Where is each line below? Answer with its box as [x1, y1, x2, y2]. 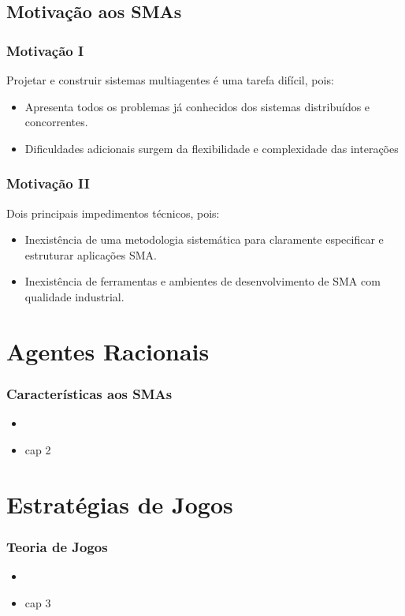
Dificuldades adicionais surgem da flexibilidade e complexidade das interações [24, 140, 399, 156]
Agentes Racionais [6, 334, 210, 367]
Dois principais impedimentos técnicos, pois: [6, 204, 220, 221]
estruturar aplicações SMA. [24, 246, 157, 263]
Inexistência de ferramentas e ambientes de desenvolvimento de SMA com [24, 273, 381, 289]
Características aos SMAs [6, 383, 173, 403]
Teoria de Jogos [6, 536, 108, 556]
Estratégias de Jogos [6, 487, 233, 520]
